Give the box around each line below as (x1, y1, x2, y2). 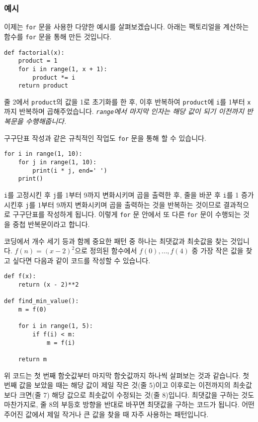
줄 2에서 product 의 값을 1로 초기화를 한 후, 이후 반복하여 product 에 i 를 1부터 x (4, 96, 251, 106)
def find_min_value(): (4, 298, 79, 305)
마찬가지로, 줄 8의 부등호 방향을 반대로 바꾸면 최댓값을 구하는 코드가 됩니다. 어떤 (4, 399, 255, 410)
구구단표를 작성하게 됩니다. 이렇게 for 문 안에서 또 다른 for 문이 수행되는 (12, 209, 241, 219)
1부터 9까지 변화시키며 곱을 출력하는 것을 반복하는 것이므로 (38, 199, 221, 210)
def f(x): (4, 273, 36, 280)
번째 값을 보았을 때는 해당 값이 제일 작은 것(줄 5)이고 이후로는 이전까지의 (4, 380, 231, 390)
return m (18, 355, 47, 363)
